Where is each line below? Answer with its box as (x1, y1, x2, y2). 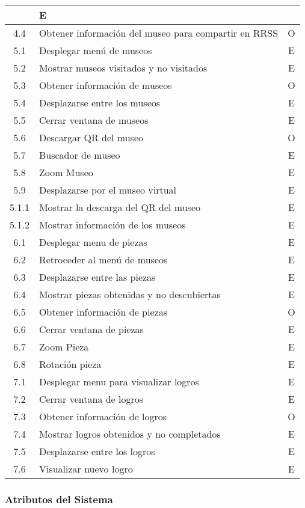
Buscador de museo (39, 148, 120, 162)
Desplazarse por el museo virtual (39, 183, 177, 197)
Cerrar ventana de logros (39, 392, 144, 406)
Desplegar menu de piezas (39, 235, 147, 249)
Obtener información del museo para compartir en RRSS (39, 26, 279, 40)
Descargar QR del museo (39, 130, 144, 144)
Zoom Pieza (39, 340, 89, 353)
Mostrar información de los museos (39, 218, 186, 231)
